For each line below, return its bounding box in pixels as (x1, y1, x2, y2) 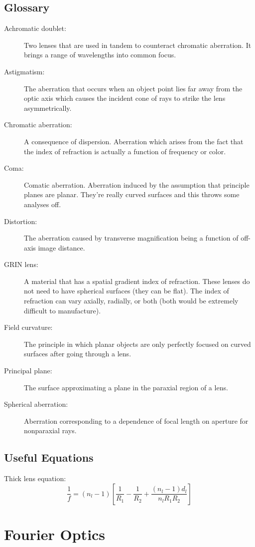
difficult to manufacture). (24, 305, 101, 315)
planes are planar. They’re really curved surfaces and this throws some (24, 189, 240, 200)
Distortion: (4, 216, 37, 226)
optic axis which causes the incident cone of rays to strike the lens (24, 93, 226, 103)
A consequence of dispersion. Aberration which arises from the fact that (24, 136, 244, 146)
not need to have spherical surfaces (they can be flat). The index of (24, 285, 229, 296)
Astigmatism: (4, 66, 45, 76)
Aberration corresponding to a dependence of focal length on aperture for (24, 415, 249, 426)
